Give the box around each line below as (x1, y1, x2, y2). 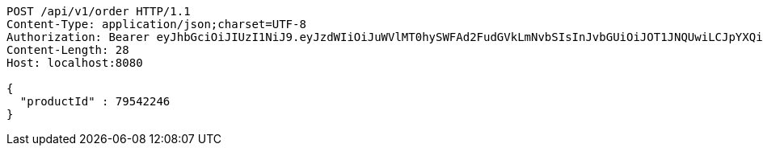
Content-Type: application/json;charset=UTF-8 (6, 18, 306, 31)
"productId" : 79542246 (19, 95, 171, 108)
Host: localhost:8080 (6, 56, 143, 69)
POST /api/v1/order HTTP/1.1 (6, 5, 191, 18)
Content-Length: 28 (6, 43, 129, 56)
